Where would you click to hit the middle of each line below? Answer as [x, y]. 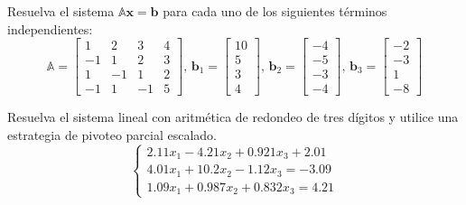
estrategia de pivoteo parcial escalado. [112, 134]
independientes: [50, 28]
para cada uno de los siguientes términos [275, 11]
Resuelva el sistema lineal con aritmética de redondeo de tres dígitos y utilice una [233, 117]
